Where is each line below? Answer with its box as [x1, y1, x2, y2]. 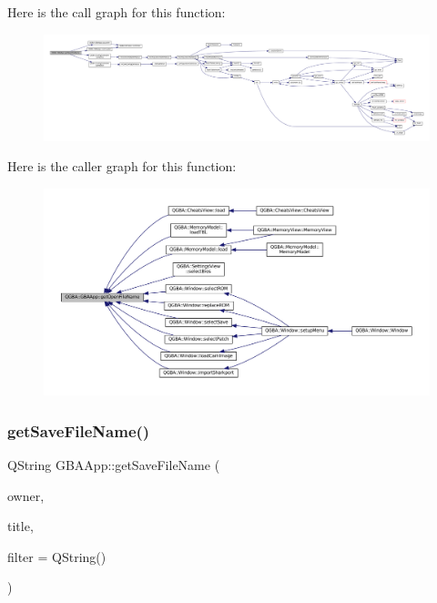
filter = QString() [7, 547, 107, 566]
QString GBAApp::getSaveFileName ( [7, 455, 220, 475]
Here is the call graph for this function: [7, 3, 226, 21]
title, [7, 516, 34, 536]
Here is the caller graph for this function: [7, 157, 237, 176]
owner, [7, 485, 45, 505]
